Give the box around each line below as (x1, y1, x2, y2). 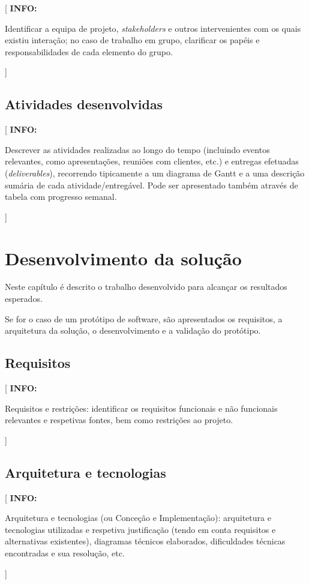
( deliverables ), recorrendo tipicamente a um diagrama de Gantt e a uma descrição (5, 166, 305, 179)
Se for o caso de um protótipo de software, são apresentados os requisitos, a (5, 312, 283, 325)
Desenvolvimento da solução (5, 245, 242, 270)
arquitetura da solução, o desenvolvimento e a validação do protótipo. (5, 324, 261, 337)
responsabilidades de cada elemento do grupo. (5, 45, 173, 58)
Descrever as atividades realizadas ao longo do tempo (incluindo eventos (5, 143, 270, 155)
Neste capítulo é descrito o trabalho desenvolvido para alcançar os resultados (5, 280, 287, 293)
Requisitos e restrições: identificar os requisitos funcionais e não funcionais (5, 402, 278, 414)
